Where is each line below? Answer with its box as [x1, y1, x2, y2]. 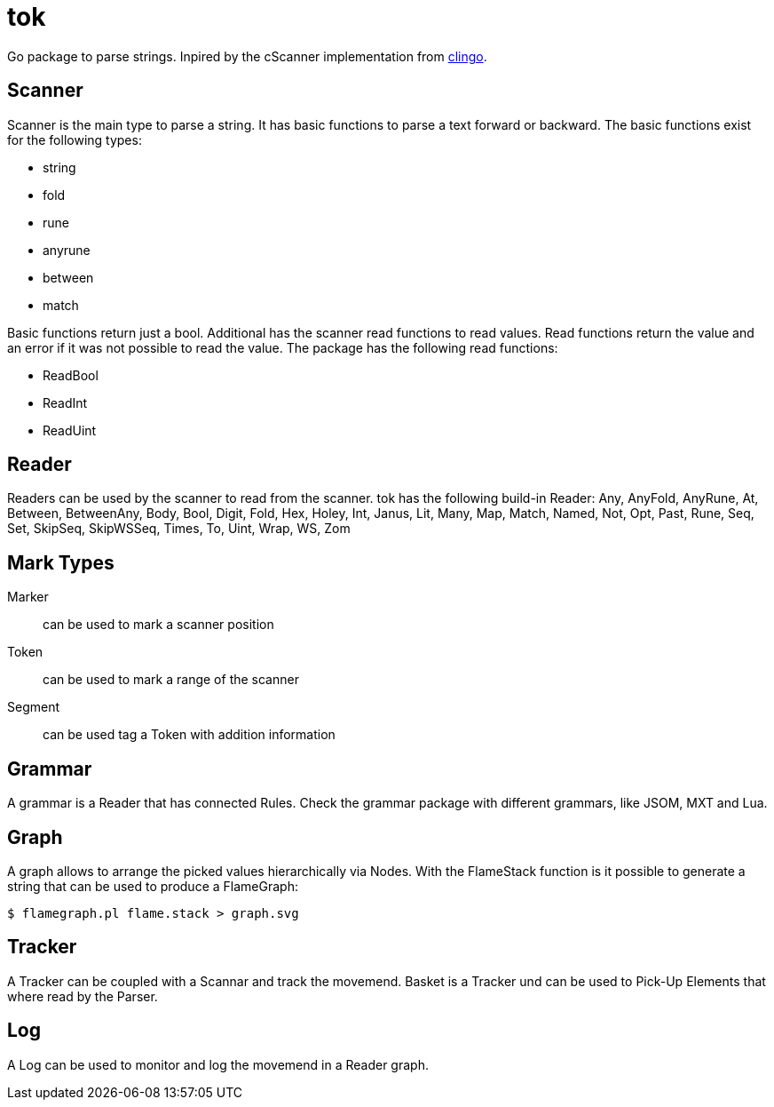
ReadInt [43, 394, 88, 410]
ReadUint [43, 422, 97, 438]
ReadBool [43, 367, 99, 383]
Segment [7, 699, 60, 715]
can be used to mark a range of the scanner [43, 672, 299, 688]
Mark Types [7, 551, 115, 574]
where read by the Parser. [7, 988, 158, 1004]
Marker [7, 589, 49, 605]
